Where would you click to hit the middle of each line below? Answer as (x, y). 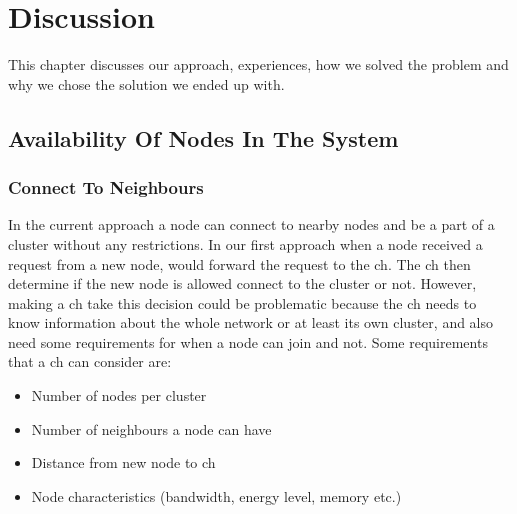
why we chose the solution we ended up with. (146, 83)
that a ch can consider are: (90, 361)
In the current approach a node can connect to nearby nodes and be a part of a (251, 224)
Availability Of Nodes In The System (203, 137)
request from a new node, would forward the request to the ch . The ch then (239, 263)
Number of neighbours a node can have (151, 428)
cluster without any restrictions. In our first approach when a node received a (245, 243)
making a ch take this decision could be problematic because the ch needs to (242, 302)
